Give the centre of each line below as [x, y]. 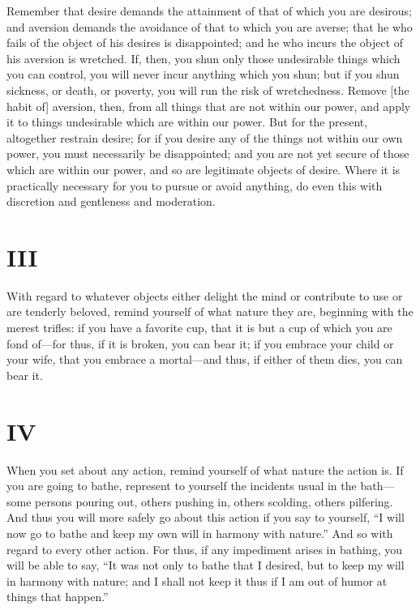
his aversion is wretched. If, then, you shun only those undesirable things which [204, 58]
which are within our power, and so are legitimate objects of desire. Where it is [204, 169]
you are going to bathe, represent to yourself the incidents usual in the [182, 486]
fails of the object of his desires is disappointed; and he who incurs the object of [205, 43]
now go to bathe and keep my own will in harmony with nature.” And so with [200, 533]
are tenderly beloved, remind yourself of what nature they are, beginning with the [210, 311]
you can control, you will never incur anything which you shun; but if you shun [203, 74]
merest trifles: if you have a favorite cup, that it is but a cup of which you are [199, 328]
